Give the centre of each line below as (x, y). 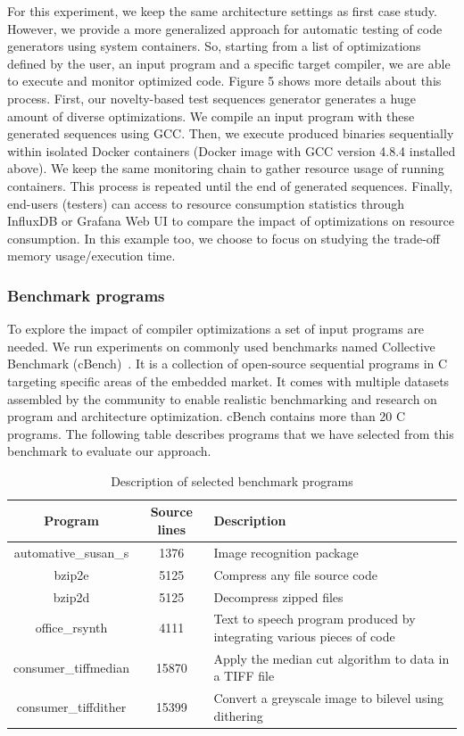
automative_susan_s (71, 552)
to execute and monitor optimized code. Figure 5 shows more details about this (224, 81)
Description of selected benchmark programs (232, 480)
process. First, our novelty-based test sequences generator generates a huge (211, 98)
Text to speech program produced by (315, 619)
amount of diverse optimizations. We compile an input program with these (211, 116)
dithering (238, 715)
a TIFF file (244, 676)
